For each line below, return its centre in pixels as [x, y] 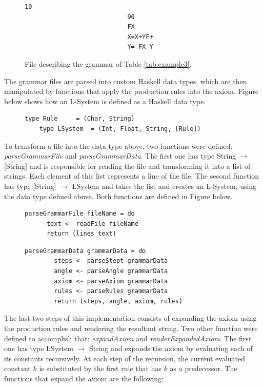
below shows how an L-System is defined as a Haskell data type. [105, 101]
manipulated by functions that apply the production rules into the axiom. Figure [131, 91]
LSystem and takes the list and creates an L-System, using [164, 186]
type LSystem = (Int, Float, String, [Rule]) [120, 129]
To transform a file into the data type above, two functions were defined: [118, 146]
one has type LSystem [39, 348]
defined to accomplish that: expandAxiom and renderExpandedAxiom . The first [128, 338]
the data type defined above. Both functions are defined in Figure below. [118, 196]
